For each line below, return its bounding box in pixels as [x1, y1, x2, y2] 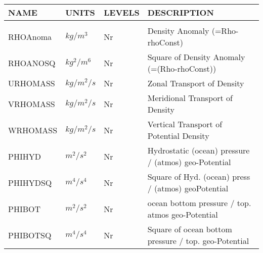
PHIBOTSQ [8, 229, 52, 241]
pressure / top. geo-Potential [147, 235, 249, 246]
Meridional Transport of [147, 92, 233, 104]
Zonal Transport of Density [147, 77, 244, 89]
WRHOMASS [8, 124, 58, 136]
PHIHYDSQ [8, 176, 52, 188]
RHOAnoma [8, 30, 52, 42]
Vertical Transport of [147, 118, 223, 130]
